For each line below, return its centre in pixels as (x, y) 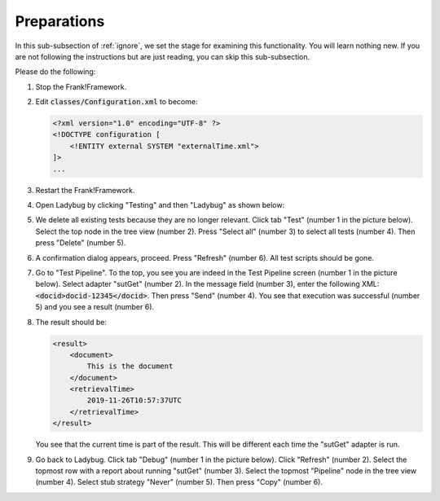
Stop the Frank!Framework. (81, 86)
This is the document (130, 366)
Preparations (60, 21)
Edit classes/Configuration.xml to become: (117, 102)
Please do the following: (55, 72)
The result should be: (71, 322)
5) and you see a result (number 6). (95, 307)
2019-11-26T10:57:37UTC (134, 400)
